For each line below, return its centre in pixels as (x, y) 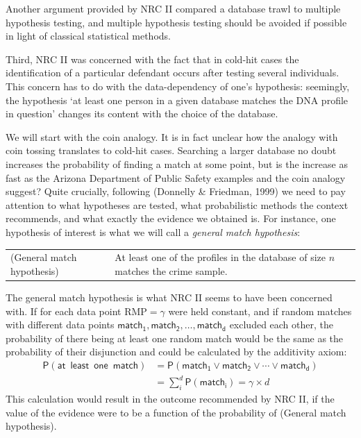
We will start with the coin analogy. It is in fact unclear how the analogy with (172, 136)
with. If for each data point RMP (76, 311)
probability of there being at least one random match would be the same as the (175, 338)
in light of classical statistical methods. (88, 36)
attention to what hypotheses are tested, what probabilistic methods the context (177, 204)
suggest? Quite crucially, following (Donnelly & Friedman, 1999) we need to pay (176, 191)
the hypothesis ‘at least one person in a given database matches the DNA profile (177, 100)
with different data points (60, 325)
